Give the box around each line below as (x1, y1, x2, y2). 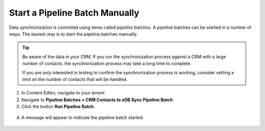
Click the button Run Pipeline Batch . (21, 104, 95, 109)
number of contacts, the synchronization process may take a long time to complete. (22, 61, 191, 66)
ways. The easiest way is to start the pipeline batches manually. (9, 31, 138, 37)
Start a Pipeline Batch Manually (9, 7, 139, 18)
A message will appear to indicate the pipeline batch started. (21, 115, 144, 121)
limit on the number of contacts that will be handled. (22, 76, 128, 82)
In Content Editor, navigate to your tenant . (21, 90, 106, 96)
